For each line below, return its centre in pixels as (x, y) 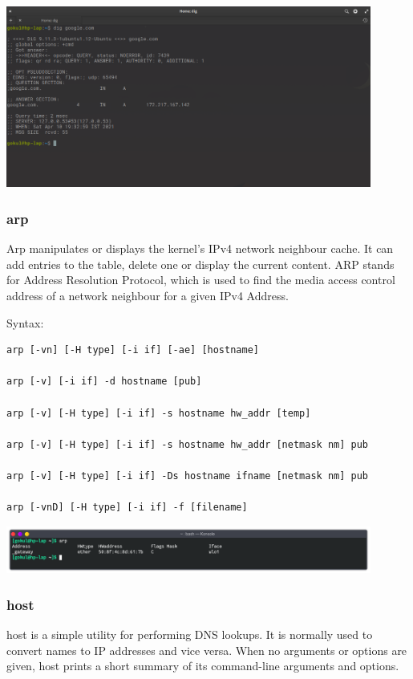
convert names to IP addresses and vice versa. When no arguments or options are (207, 650)
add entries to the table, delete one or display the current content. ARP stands (200, 264)
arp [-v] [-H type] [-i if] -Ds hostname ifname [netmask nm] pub (188, 476)
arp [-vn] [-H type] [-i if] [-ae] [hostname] (133, 350)
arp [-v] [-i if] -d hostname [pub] (104, 382)
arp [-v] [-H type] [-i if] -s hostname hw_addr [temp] (159, 413)
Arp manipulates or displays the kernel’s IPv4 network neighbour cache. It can (200, 248)
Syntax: (25, 322)
